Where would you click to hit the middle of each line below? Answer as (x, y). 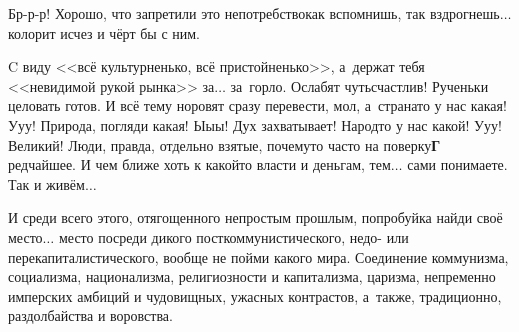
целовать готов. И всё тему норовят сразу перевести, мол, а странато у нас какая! (257, 105)
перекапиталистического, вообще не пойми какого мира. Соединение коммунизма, (258, 256)
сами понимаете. (457, 164)
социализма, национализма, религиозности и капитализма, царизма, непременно (252, 276)
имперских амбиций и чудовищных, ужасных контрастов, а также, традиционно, (255, 295)
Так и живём (46, 183)
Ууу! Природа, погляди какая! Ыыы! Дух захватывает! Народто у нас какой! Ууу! (255, 124)
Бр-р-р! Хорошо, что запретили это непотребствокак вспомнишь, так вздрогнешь (254, 13)
